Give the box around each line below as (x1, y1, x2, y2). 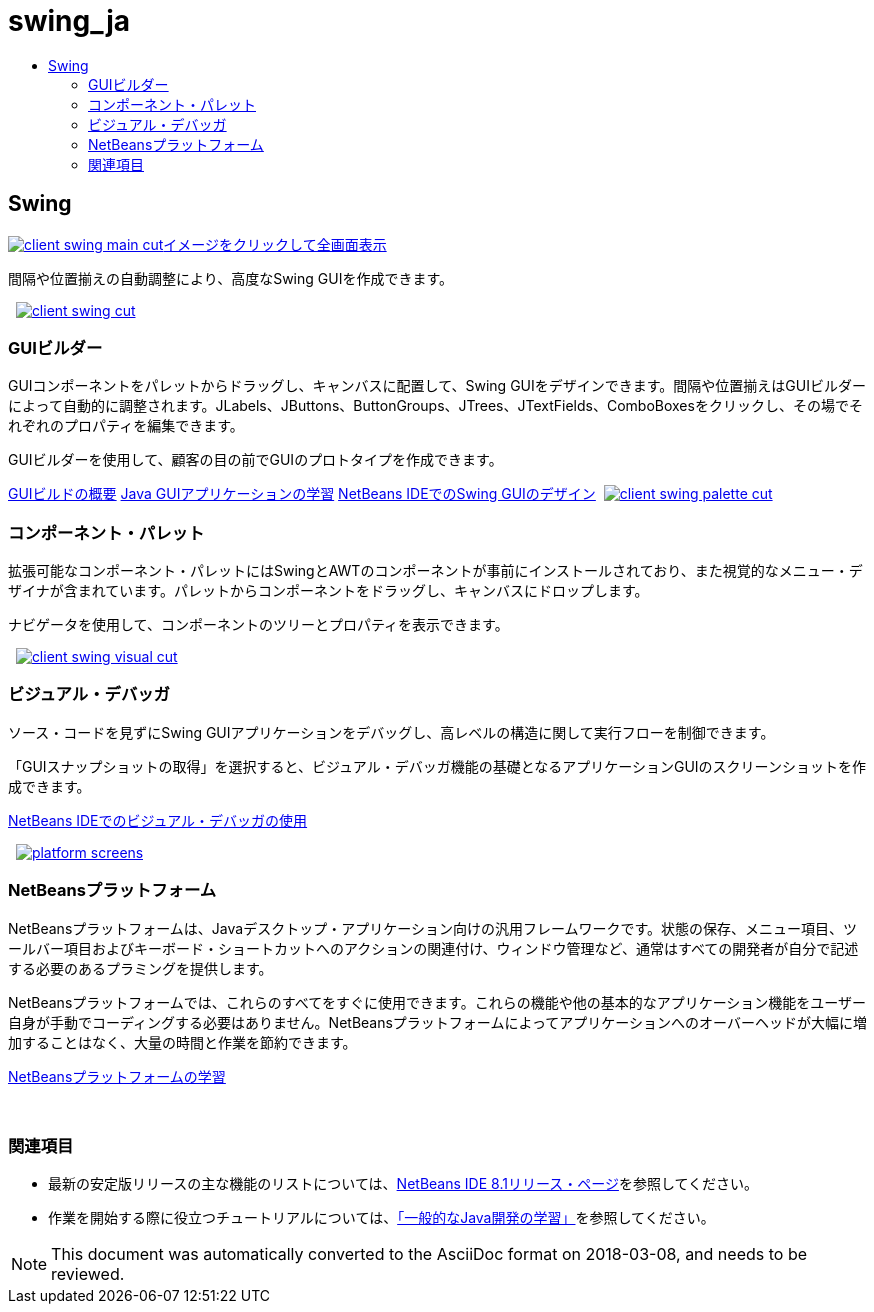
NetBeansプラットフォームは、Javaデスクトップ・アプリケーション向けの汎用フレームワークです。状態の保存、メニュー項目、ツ (8, 919, 858, 937)
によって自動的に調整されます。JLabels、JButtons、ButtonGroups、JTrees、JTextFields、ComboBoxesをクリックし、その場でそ (8, 397, 863, 415)
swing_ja (8, 4, 131, 38)
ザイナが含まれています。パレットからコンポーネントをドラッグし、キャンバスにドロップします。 (8, 582, 649, 600)
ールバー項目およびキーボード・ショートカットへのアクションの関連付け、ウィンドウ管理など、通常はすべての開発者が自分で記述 (8, 939, 859, 957)
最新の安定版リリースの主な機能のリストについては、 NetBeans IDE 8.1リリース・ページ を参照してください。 (48, 1175, 759, 1193)
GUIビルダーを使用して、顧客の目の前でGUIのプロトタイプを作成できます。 (8, 451, 503, 469)
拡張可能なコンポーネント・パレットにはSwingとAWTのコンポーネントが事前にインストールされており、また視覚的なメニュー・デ (8, 562, 863, 580)
